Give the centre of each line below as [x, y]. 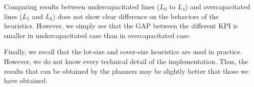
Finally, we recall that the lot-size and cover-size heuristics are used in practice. [123, 52]
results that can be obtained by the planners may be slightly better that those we [126, 71]
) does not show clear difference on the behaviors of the [136, 16]
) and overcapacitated [218, 6]
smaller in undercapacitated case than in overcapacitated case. [97, 35]
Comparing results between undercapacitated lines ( [82, 6]
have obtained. [26, 80]
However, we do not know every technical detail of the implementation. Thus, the [126, 61]
